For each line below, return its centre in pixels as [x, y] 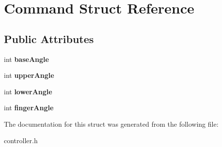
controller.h [21, 140]
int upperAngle [29, 75]
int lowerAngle [28, 91]
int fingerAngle [29, 108]
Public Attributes [49, 38]
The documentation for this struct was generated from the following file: [111, 124]
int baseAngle [26, 59]
